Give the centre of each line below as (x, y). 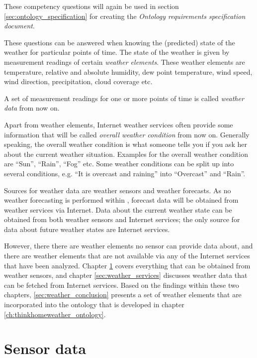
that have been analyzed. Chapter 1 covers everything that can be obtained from (127, 265)
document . (19, 26)
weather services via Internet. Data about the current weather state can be (118, 209)
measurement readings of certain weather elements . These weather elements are (125, 61)
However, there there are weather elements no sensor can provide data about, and (128, 246)
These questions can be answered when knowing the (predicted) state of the (120, 42)
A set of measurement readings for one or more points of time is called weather (124, 98)
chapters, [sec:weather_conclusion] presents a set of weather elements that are (123, 295)
